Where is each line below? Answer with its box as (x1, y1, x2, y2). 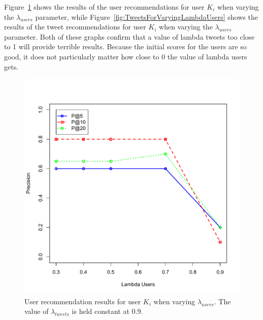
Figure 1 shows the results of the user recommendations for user (4, 2, 205, 12)
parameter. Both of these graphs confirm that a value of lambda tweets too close (4, 31, 255, 42)
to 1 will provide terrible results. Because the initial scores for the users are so (4, 41, 247, 52)
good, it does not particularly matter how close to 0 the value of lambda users (4, 51, 247, 61)
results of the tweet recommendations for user (4, 21, 146, 32)
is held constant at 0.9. (72, 306, 143, 316)
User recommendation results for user (24, 296, 141, 306)
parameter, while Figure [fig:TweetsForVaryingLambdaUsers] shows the (35, 11, 258, 22)
